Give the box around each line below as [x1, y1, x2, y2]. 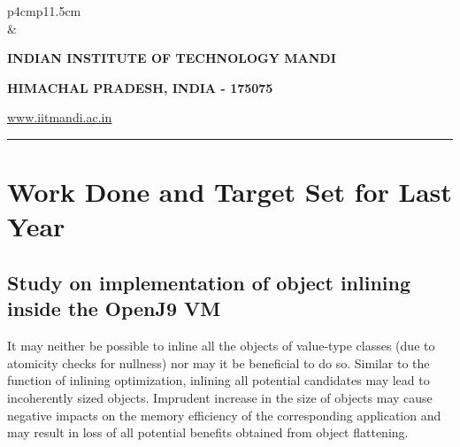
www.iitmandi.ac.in [7, 108, 112, 127]
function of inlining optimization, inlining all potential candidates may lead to [7, 371, 430, 389]
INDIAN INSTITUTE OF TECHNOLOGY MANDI [7, 49, 336, 67]
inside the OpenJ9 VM [7, 295, 221, 322]
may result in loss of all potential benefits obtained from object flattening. [7, 423, 409, 442]
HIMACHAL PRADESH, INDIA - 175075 [7, 78, 273, 96]
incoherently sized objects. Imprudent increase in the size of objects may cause [7, 388, 433, 406]
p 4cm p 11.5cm [7, 2, 81, 19]
